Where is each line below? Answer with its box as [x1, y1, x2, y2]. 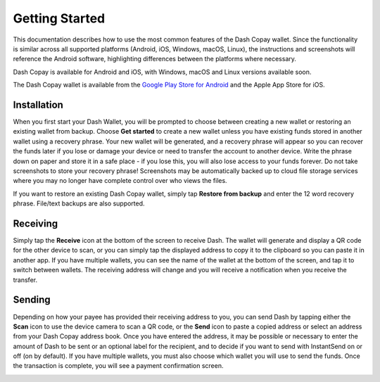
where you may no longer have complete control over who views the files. [13, 177, 228, 185]
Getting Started [13, 11, 106, 26]
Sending [13, 294, 51, 306]
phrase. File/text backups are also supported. [13, 199, 145, 208]
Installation [13, 98, 63, 110]
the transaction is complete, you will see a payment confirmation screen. [13, 362, 224, 370]
